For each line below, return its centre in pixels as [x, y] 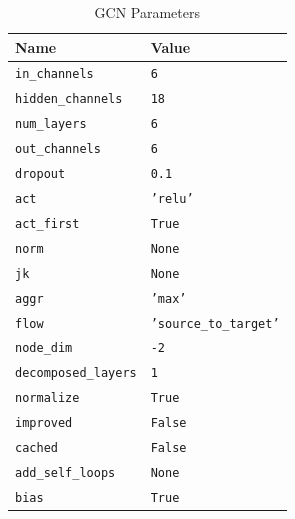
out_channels [58, 149]
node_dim [44, 348]
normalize [47, 398]
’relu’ [172, 198]
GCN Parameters [147, 12]
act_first [47, 223]
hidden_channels [69, 99]
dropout [40, 174]
